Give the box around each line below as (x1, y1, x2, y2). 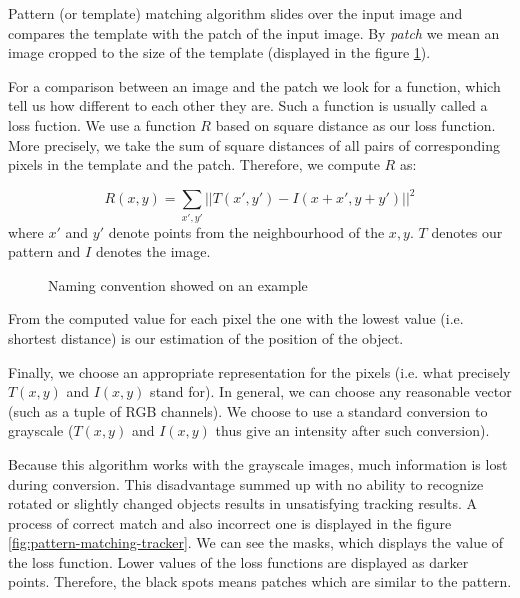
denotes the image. (95, 241, 211, 262)
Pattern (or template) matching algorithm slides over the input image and (8, 3, 463, 23)
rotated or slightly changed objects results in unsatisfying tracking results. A (8, 493, 478, 514)
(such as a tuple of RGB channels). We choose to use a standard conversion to (8, 400, 488, 421)
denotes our (431, 221, 503, 242)
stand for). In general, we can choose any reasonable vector (150, 381, 512, 402)
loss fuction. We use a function (8, 114, 196, 135)
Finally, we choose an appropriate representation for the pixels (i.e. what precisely (8, 361, 511, 382)
